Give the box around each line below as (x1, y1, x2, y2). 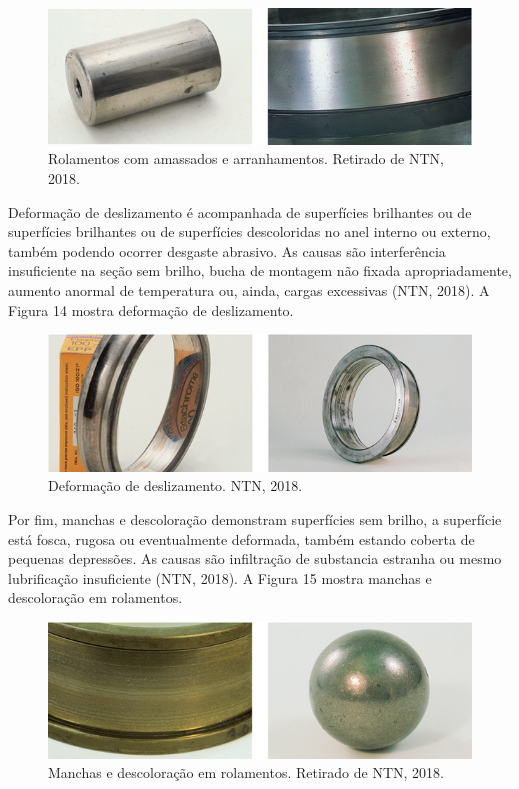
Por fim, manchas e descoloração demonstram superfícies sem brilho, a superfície (8, 508, 502, 529)
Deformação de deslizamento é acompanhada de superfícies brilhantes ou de (8, 201, 472, 222)
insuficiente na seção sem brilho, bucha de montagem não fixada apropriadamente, (8, 260, 512, 281)
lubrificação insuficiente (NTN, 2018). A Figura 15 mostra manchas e (8, 567, 432, 588)
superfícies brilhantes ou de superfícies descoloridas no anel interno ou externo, (8, 221, 491, 242)
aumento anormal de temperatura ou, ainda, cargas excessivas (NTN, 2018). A (8, 280, 490, 301)
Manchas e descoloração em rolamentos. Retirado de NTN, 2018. (48, 762, 444, 783)
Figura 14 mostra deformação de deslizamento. (8, 299, 294, 320)
